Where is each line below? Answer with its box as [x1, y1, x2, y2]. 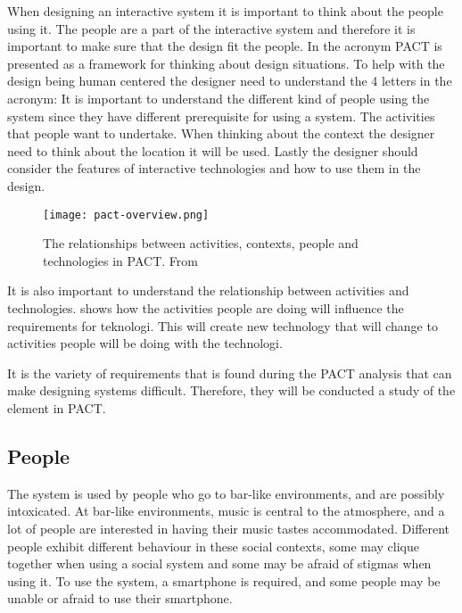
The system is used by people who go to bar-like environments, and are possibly [7, 484, 445, 502]
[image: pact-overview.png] [43, 208, 210, 221]
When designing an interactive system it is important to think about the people [7, 2, 443, 20]
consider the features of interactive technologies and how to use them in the [7, 159, 421, 178]
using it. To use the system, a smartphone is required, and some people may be [7, 571, 441, 590]
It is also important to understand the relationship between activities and [7, 281, 409, 300]
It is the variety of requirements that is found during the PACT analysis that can [7, 363, 452, 382]
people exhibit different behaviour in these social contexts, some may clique [7, 536, 419, 555]
